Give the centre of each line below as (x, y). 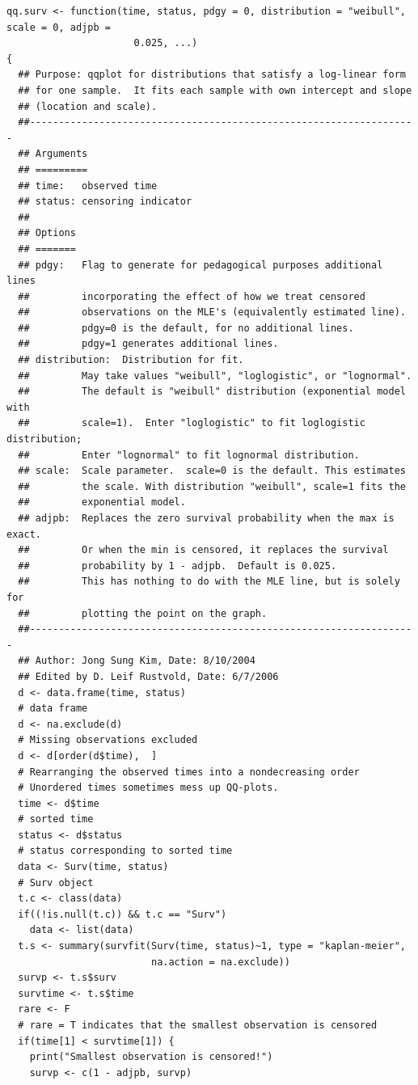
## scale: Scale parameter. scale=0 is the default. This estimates (212, 471)
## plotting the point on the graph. (143, 613)
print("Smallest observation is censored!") (151, 1057)
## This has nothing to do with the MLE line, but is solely (209, 582)
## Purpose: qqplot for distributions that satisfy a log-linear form (212, 75)
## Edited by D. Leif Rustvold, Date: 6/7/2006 (148, 676)
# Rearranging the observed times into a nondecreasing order (189, 772)
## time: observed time (88, 186)
